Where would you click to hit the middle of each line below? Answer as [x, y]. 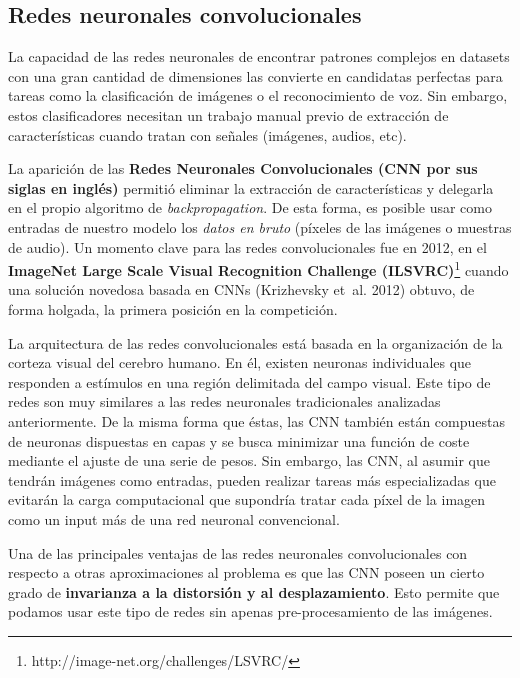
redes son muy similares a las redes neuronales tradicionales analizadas [224, 401]
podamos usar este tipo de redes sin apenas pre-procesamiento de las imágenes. [250, 611]
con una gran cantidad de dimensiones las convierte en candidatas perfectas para [255, 75]
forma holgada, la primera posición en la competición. [173, 308]
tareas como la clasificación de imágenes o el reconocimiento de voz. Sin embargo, [258, 95]
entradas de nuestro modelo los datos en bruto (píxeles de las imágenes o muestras [260, 226]
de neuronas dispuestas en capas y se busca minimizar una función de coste [239, 440]
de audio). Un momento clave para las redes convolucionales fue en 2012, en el [247, 246]
